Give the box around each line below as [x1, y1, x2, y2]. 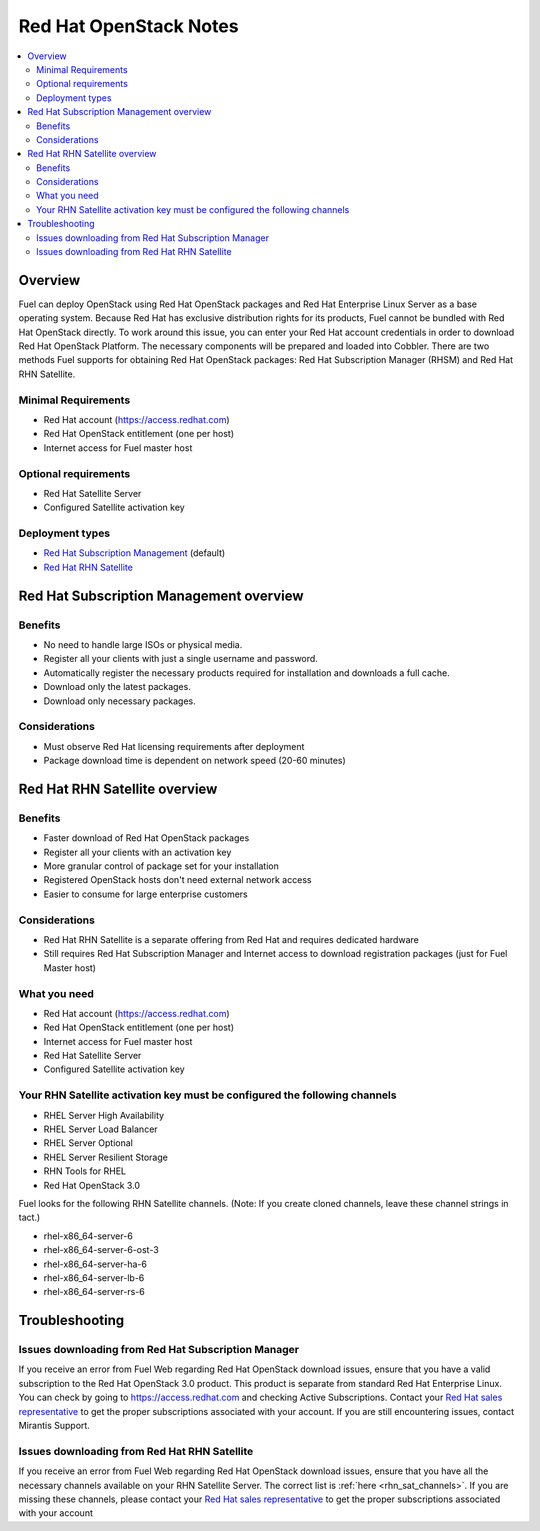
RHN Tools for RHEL [43, 1165, 127, 1177]
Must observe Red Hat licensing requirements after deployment [43, 740, 305, 752]
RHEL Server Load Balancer [43, 1123, 159, 1135]
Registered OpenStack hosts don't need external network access [43, 874, 312, 886]
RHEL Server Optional [43, 1137, 134, 1149]
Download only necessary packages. [43, 695, 197, 707]
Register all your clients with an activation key [43, 846, 232, 858]
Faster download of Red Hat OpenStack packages [43, 832, 250, 844]
